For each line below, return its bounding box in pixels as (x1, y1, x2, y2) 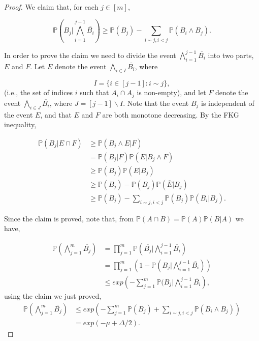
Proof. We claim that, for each (4, 2, 99, 12)
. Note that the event (123, 97, 189, 108)
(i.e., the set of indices (4, 87, 73, 98)
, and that (40, 109, 72, 120)
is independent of (201, 97, 254, 108)
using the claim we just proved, (4, 291, 102, 301)
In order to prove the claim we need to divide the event (4, 49, 176, 60)
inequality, (4, 119, 37, 130)
